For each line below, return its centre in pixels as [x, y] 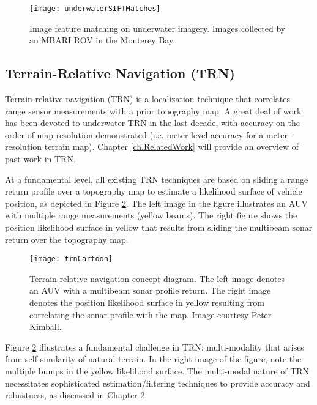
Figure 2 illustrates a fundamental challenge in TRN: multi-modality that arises [155, 347]
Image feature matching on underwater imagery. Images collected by [158, 28]
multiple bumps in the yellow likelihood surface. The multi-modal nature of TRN [157, 370]
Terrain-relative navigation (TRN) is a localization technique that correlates [148, 99]
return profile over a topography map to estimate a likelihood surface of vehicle [154, 191]
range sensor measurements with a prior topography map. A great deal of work [153, 110]
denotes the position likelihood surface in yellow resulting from [147, 303]
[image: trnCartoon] [71, 259]
